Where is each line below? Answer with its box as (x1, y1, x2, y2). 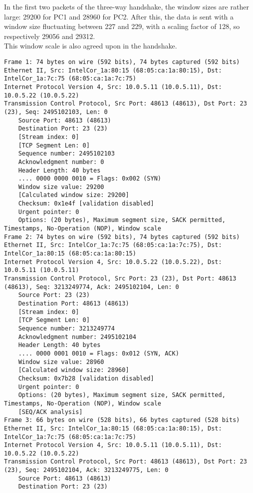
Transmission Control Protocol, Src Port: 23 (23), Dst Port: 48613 (4, 275, 237, 282)
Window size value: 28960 (18, 358, 104, 365)
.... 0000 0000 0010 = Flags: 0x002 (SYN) (18, 175, 161, 182)
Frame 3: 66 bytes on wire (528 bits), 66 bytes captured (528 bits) (4, 416, 240, 424)
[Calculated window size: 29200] (18, 191, 129, 199)
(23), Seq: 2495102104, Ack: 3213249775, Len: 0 (4, 466, 169, 474)
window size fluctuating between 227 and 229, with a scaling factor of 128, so (4, 21, 240, 31)
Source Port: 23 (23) (18, 291, 90, 299)
